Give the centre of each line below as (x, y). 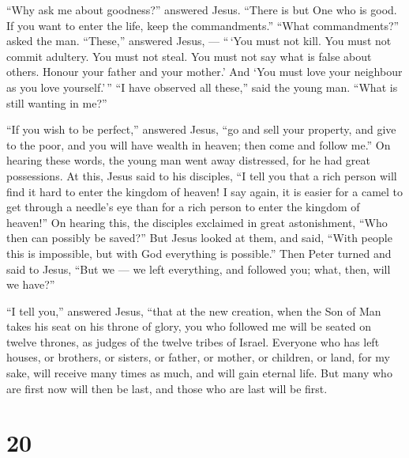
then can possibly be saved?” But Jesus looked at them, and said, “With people (199, 238)
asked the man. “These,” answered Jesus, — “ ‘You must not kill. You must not (199, 41)
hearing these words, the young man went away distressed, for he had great (188, 160)
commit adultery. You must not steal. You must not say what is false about (189, 56)
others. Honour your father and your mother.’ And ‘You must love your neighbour (204, 72)
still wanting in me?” (57, 102)
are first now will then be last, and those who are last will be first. (167, 388)
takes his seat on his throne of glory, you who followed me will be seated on (189, 326)
